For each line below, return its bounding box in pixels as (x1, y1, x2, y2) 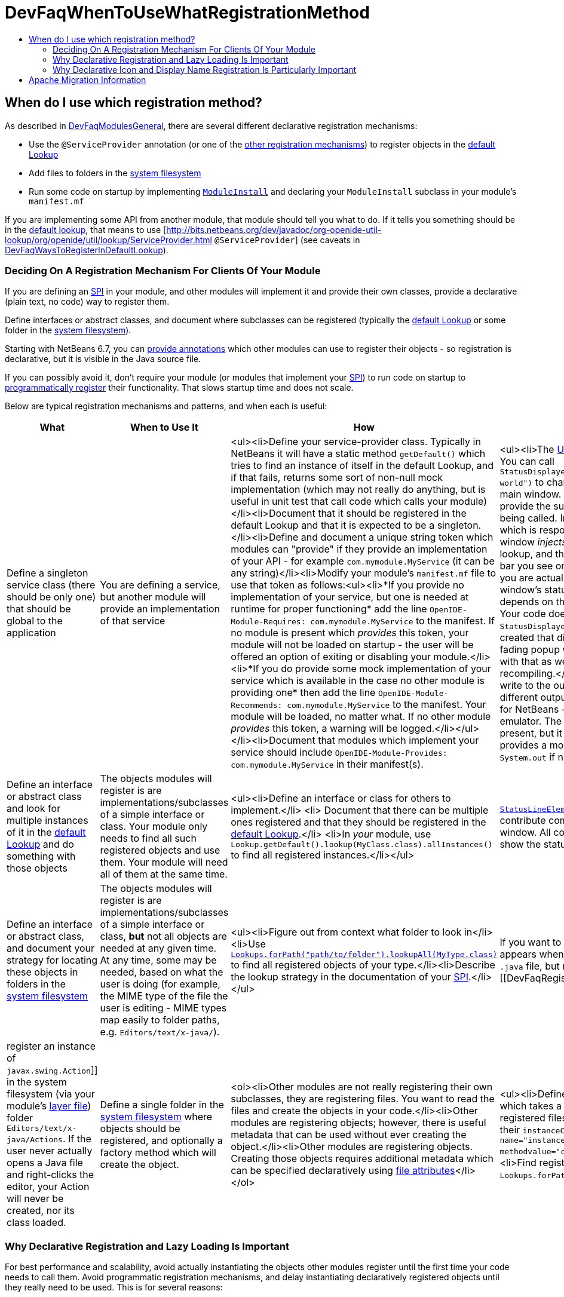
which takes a (499, 1100, 562, 1112)
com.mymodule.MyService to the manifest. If (310, 615, 495, 627)
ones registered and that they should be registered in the (231, 815, 486, 828)
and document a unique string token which (301, 531, 493, 544)
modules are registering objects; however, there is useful (231, 1116, 486, 1129)
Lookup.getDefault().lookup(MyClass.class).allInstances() (231, 839, 493, 849)
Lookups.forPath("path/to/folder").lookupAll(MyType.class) (231, 949, 498, 959)
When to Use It (130, 421, 198, 434)
